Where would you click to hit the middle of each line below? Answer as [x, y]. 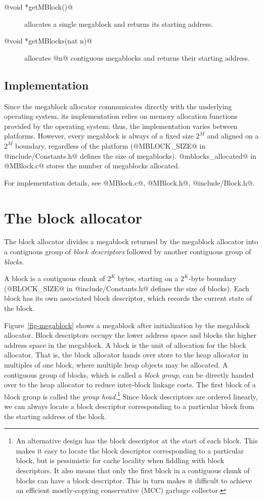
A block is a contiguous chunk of [55, 278]
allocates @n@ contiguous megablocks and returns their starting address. [137, 57]
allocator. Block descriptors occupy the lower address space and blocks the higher [130, 335]
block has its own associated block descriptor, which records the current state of [128, 298]
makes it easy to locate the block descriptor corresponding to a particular [130, 450]
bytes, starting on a [148, 278]
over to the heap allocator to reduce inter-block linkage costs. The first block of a [130, 384]
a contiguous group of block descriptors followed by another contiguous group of [128, 252]
